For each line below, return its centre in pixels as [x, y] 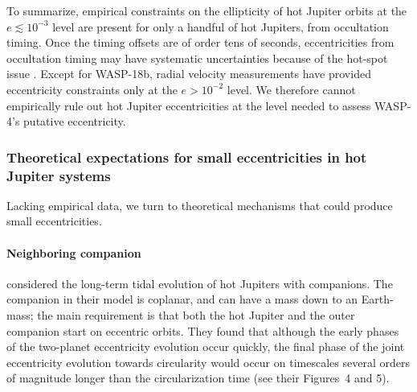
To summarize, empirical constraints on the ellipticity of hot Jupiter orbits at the [207, 10]
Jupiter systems [59, 175]
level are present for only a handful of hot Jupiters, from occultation [221, 26]
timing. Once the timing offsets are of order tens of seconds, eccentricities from [200, 42]
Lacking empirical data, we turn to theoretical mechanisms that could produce [200, 205]
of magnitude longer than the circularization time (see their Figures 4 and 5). [198, 378]
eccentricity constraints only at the [92, 89]
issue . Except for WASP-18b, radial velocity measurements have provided [189, 74]
